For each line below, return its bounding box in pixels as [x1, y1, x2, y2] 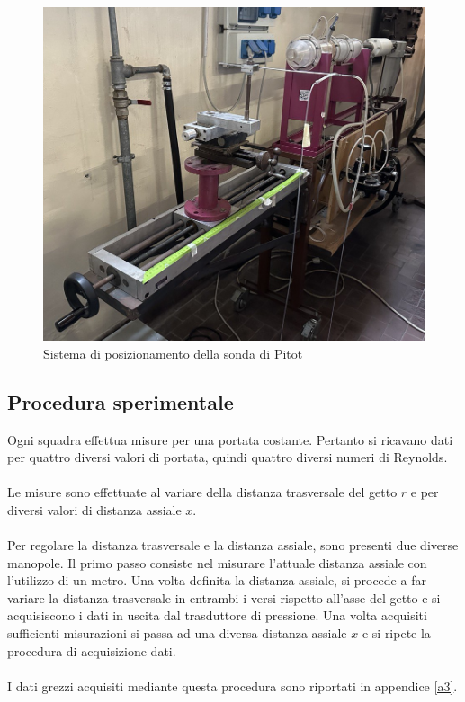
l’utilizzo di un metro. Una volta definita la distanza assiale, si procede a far [7, 571, 426, 590]
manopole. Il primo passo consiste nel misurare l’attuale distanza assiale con [7, 553, 427, 572]
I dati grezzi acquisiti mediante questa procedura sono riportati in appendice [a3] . [7, 676, 458, 695]
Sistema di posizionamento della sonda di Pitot [43, 343, 303, 362]
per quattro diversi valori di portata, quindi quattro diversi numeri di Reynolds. [7, 448, 448, 467]
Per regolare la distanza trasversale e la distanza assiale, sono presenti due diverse [7, 536, 459, 555]
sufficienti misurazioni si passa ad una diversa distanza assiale [7, 624, 347, 643]
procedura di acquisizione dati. [7, 641, 176, 660]
